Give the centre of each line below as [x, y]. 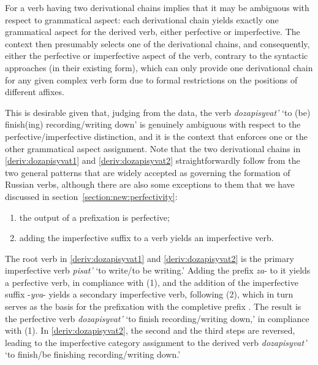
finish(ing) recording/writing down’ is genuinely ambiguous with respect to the [153, 124]
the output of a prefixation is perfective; [94, 217]
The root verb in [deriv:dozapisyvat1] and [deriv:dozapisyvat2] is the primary [150, 258]
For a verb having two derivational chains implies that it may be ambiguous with [157, 7]
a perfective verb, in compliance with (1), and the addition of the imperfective [152, 282]
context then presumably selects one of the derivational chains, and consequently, [157, 43]
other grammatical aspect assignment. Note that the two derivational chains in [153, 148]
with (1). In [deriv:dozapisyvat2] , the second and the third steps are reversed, [150, 330]
